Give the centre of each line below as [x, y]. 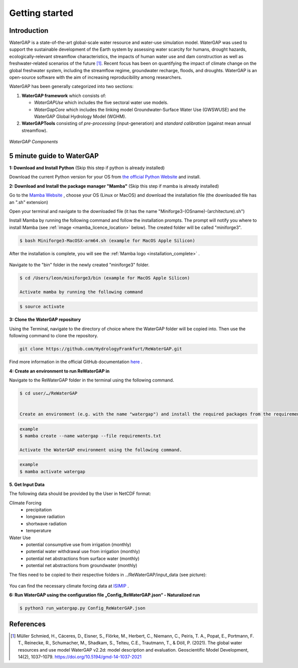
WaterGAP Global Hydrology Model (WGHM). [80, 116]
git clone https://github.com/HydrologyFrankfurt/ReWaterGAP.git [101, 349]
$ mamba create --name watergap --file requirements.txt [90, 436]
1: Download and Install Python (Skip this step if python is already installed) [87, 168]
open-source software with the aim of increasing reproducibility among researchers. [96, 78]
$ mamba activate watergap [52, 472]
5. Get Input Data [27, 484]
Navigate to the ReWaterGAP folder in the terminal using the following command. [92, 380]
